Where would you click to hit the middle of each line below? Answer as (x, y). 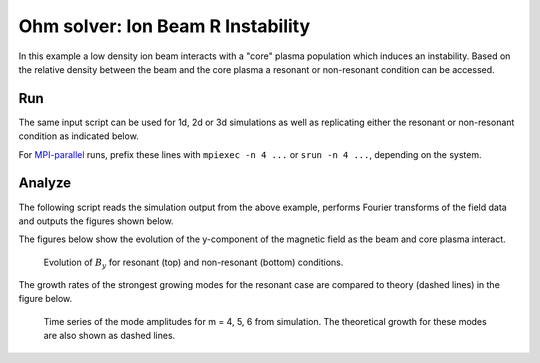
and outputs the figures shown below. (96, 221)
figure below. (45, 299)
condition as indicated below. (78, 136)
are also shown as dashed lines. (109, 336)
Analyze (45, 183)
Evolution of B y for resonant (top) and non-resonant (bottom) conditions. (193, 263)
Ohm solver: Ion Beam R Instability (164, 26)
